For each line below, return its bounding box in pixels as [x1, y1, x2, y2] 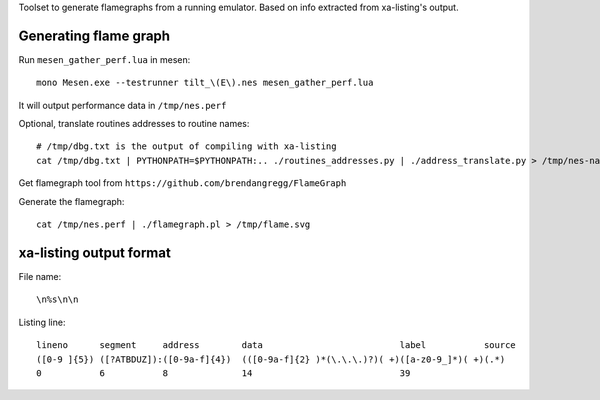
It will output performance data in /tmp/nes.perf [18, 99, 227, 111]
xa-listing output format [18, 244, 172, 261]
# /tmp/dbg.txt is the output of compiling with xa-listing [36, 141, 337, 152]
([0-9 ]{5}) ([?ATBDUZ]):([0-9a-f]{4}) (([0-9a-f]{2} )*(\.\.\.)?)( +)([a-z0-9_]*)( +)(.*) [36, 353, 506, 365]
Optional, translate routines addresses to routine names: [18, 118, 250, 130]
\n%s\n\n [36, 294, 79, 305]
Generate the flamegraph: [18, 195, 125, 207]
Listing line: [18, 316, 66, 328]
